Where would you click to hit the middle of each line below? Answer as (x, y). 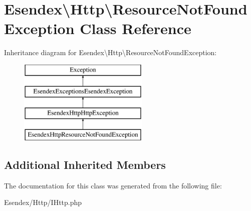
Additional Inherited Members (85, 165)
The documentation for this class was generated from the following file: (113, 185)
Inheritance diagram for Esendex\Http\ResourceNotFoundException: (110, 52)
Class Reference (136, 28)
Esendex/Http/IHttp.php (43, 202)
